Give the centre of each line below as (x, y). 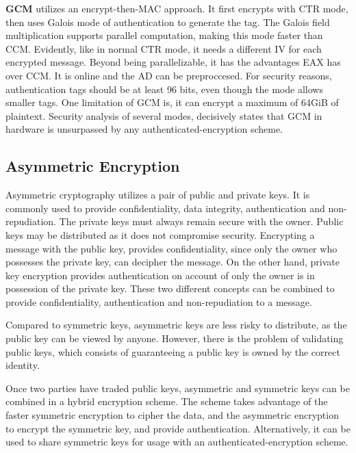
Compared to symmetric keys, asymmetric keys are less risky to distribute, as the (176, 325)
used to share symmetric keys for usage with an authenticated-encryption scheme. (177, 442)
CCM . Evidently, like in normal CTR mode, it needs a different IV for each (164, 48)
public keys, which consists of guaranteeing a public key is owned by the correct (173, 351)
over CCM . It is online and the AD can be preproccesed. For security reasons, (169, 75)
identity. (23, 365)
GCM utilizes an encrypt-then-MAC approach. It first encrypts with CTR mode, (177, 8)
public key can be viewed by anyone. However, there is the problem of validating (175, 338)
